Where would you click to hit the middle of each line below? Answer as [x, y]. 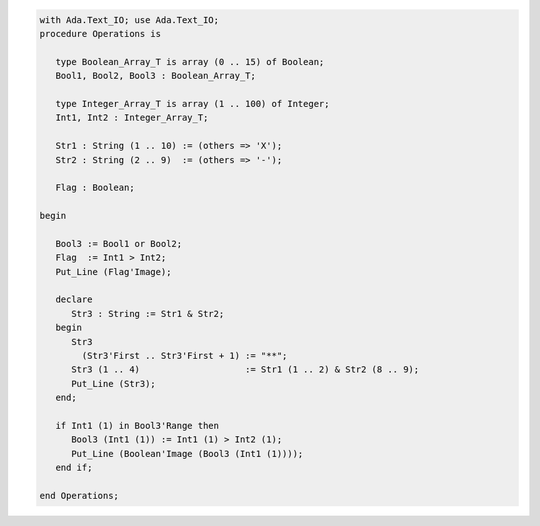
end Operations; [79, 495]
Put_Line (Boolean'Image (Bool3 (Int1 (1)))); [187, 453]
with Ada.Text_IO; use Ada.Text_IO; [129, 19]
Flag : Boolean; [95, 188]
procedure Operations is [100, 33]
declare [74, 299]
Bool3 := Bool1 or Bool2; [119, 243]
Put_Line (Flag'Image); [113, 271]
